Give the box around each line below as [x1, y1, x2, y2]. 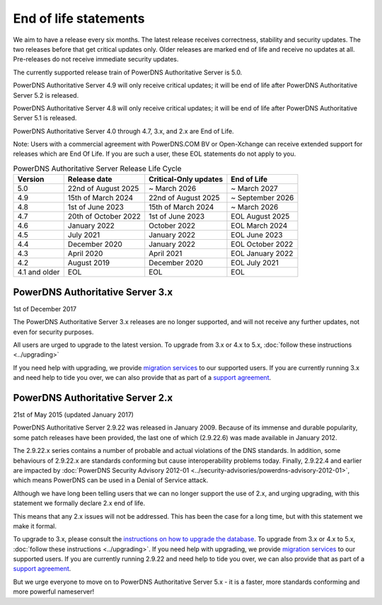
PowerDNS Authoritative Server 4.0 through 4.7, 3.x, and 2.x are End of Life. [13, 127, 234, 135]
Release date [67, 174, 112, 184]
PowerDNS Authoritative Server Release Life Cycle [13, 163, 182, 173]
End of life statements [13, 11, 145, 26]
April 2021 [149, 248, 183, 258]
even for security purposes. [13, 328, 94, 336]
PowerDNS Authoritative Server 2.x [13, 391, 173, 403]
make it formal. [13, 522, 57, 530]
